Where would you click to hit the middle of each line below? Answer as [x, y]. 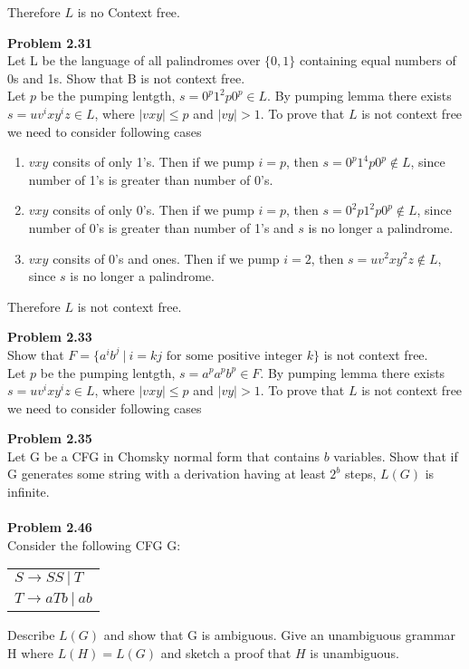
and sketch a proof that [226, 653]
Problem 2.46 [50, 527]
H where [30, 653]
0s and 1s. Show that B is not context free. [126, 78]
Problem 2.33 [50, 337]
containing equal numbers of [378, 60]
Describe [31, 635]
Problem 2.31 [50, 42]
